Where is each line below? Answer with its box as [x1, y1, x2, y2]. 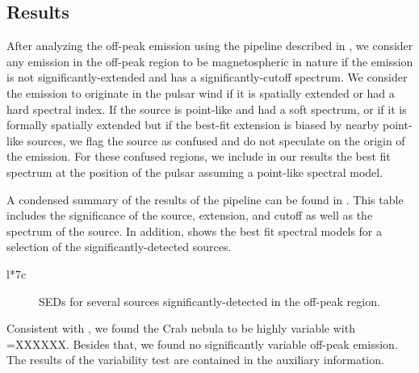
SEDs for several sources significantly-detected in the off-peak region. [39, 292, 380, 309]
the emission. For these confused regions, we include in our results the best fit [6, 148, 391, 165]
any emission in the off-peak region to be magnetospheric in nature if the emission [6, 52, 413, 69]
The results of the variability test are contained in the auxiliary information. [6, 351, 384, 368]
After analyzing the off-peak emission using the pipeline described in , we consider [6, 37, 413, 54]
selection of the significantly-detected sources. [6, 238, 232, 255]
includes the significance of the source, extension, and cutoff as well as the [6, 207, 373, 224]
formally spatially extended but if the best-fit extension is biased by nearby [6, 116, 379, 133]
